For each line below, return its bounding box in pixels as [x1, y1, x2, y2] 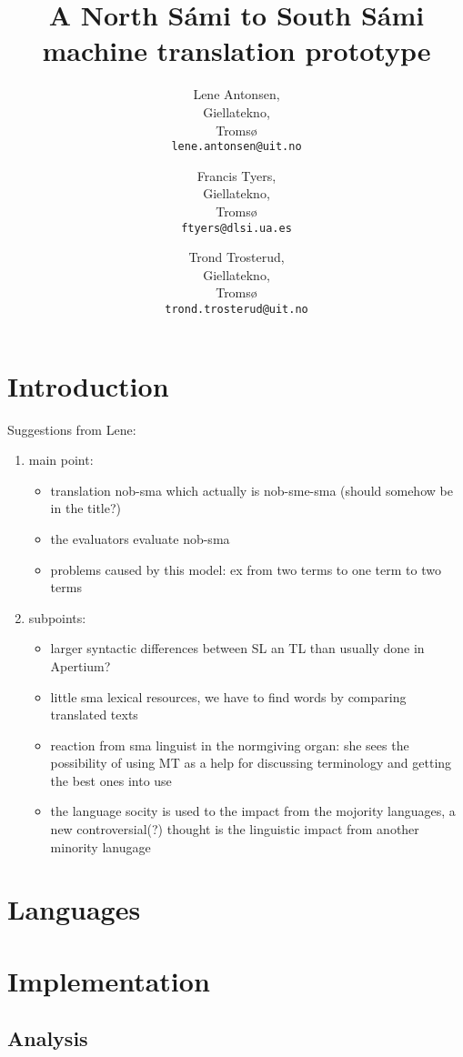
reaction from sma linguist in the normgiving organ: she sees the [50, 735, 409, 754]
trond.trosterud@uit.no [165, 302, 308, 316]
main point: [28, 450, 94, 469]
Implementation [7, 961, 210, 999]
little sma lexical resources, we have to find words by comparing [50, 687, 407, 706]
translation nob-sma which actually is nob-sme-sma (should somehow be [50, 480, 453, 499]
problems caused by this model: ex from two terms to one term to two [50, 559, 441, 579]
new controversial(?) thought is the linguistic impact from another [50, 820, 419, 839]
